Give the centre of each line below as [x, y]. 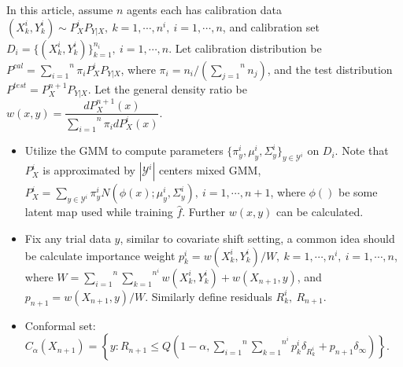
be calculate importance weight [100, 255]
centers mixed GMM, [210, 170]
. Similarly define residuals [209, 296]
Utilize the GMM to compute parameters [124, 150]
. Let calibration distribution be [245, 48]
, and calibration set [271, 26]
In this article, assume [60, 9]
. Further [204, 212]
